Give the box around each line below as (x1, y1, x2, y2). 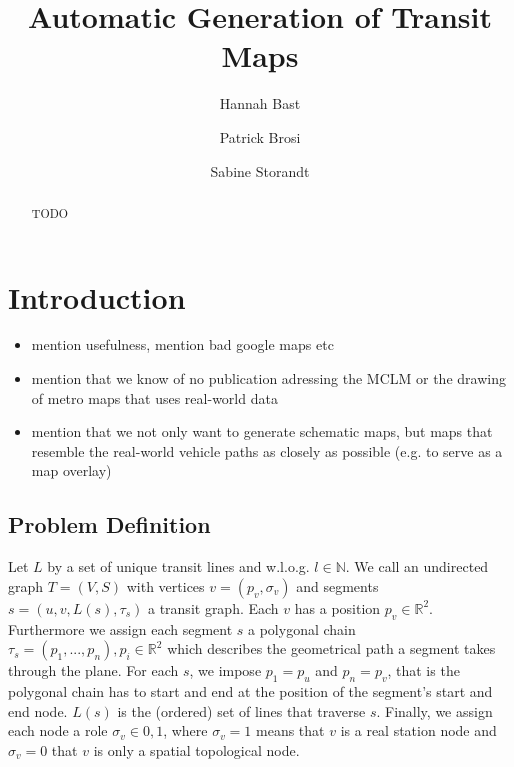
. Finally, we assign (376, 700, 493, 721)
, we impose (189, 660, 262, 681)
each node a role (8, 720, 108, 741)
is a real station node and (340, 720, 497, 741)
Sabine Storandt (210, 160, 310, 181)
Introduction (8, 276, 186, 317)
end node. (8, 700, 68, 721)
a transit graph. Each (147, 597, 279, 618)
